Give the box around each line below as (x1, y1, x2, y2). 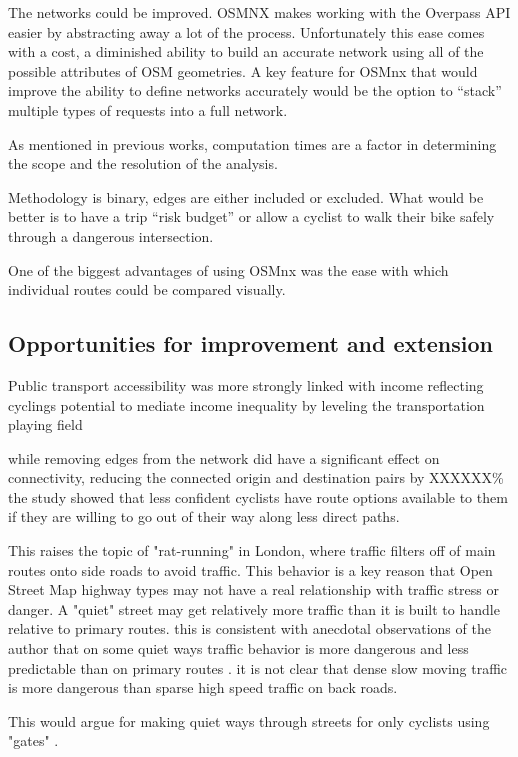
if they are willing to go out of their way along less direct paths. (8, 506, 400, 527)
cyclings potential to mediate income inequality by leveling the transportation (8, 394, 485, 415)
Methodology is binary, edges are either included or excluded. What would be (8, 186, 484, 207)
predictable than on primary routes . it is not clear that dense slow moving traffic (8, 657, 508, 678)
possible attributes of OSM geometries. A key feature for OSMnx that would (8, 60, 478, 81)
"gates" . (8, 730, 59, 751)
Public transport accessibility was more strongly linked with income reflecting (8, 374, 484, 395)
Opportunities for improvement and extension (8, 328, 493, 359)
